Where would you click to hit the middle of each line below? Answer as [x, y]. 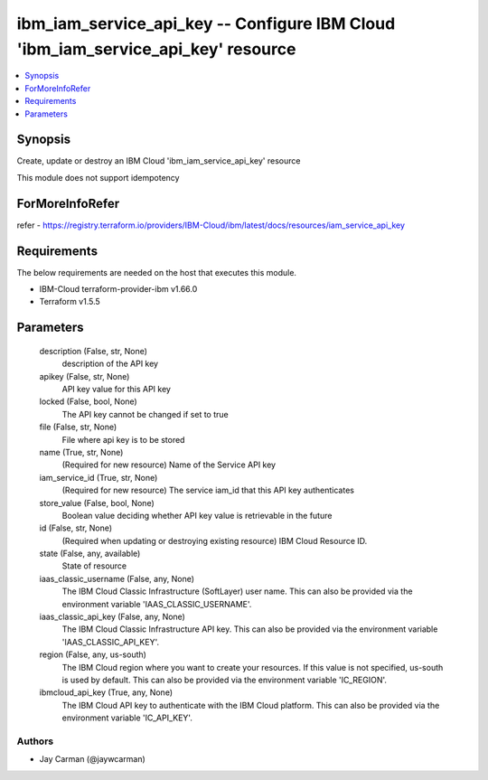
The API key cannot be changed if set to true [145, 414]
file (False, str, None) [78, 427]
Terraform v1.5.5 [70, 302]
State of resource [94, 566]
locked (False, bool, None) [88, 401]
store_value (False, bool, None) [97, 503]
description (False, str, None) [94, 351]
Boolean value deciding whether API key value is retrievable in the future [197, 515]
